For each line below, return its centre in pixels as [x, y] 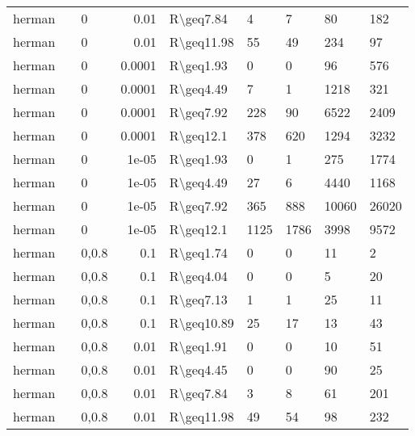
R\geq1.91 [198, 346]
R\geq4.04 [198, 276]
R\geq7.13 [198, 299]
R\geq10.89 [201, 323]
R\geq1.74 [198, 252]
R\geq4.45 [198, 369]
